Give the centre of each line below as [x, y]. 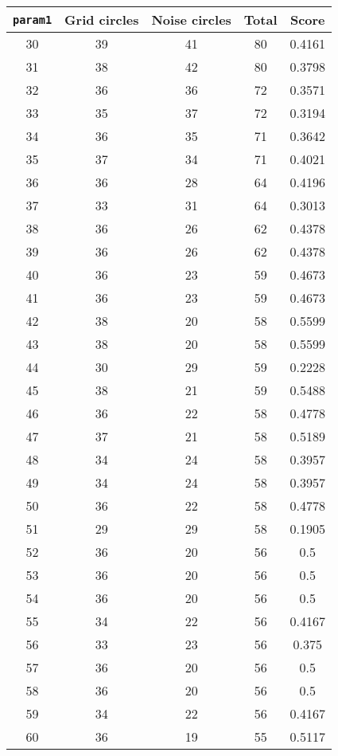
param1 [33, 20]
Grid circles [102, 20]
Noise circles [191, 20]
